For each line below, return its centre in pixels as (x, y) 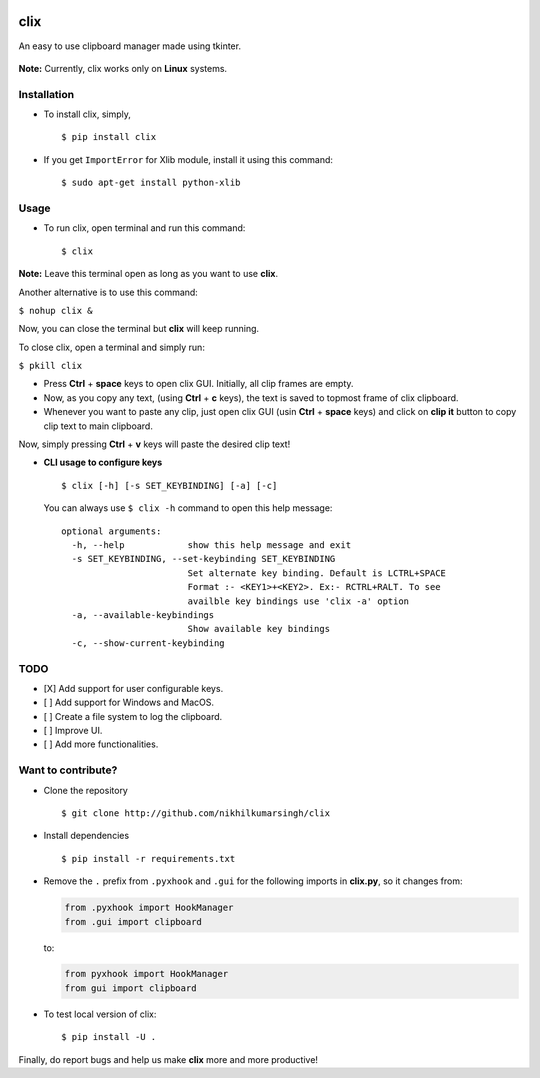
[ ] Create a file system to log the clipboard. (133, 716)
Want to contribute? (68, 770)
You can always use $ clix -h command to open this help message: (188, 508)
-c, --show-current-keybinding (148, 643)
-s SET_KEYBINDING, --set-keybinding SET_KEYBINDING (203, 559)
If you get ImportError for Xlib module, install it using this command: (188, 159)
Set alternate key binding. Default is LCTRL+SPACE (317, 573)
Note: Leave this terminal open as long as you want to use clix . (148, 274)
